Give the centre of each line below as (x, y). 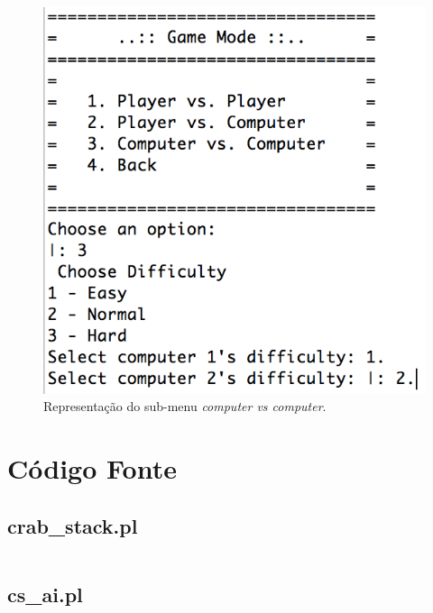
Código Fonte (92, 468)
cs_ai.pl (45, 594)
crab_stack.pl (73, 525)
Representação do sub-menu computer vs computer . (185, 406)
